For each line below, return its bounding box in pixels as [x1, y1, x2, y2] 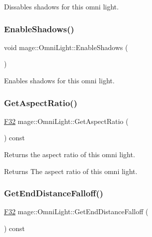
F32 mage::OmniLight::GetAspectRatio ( [4, 116, 129, 126]
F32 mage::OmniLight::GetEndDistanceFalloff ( [4, 206, 149, 217]
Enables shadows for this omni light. [4, 75, 115, 85]
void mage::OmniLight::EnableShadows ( [4, 42, 128, 52]
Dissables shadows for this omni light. [4, 1, 119, 11]
